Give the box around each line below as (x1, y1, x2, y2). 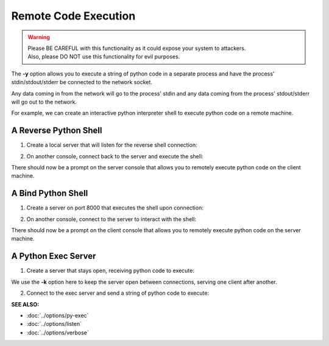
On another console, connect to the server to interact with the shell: (26, 215, 196, 222)
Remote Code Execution (11, 9, 136, 23)
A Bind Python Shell (11, 188, 88, 199)
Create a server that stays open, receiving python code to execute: (26, 267, 195, 274)
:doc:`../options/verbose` (26, 329, 89, 336)
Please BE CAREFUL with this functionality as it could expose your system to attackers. (27, 44, 246, 52)
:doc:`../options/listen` (26, 320, 82, 328)
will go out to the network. (11, 98, 77, 105)
